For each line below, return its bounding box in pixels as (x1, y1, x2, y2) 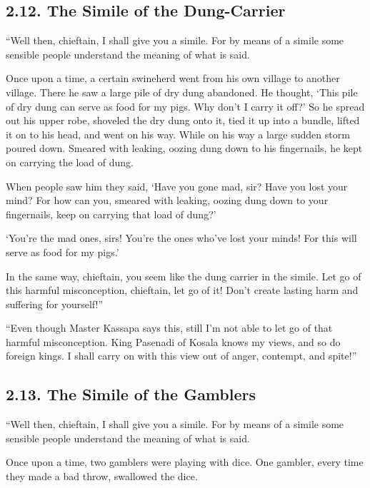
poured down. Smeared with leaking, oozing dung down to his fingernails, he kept (6, 141, 363, 156)
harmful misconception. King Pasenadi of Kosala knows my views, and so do (6, 334, 341, 349)
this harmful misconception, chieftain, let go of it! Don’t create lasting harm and (6, 283, 359, 298)
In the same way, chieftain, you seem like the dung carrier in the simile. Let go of (6, 268, 361, 283)
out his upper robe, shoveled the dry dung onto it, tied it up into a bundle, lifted (6, 113, 360, 128)
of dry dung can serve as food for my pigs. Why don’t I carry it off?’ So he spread (6, 98, 365, 113)
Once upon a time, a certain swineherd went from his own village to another (6, 71, 340, 86)
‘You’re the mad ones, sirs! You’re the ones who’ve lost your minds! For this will (6, 230, 357, 245)
